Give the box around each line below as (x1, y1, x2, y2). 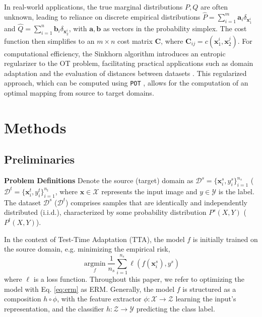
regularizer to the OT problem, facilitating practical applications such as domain (4, 58, 253, 68)
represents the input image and (101, 186, 198, 196)
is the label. (218, 186, 254, 196)
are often (201, 2, 228, 12)
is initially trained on (192, 233, 258, 244)
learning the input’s (175, 293, 236, 304)
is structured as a (182, 283, 236, 294)
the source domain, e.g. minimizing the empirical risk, (4, 244, 170, 254)
